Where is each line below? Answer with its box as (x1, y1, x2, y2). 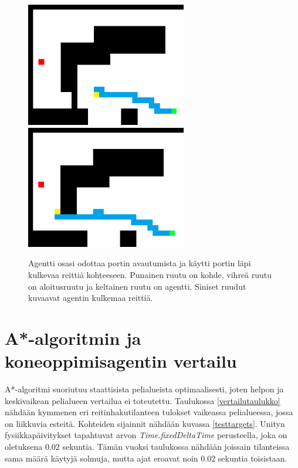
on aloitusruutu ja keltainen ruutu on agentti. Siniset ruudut (28, 280, 246, 292)
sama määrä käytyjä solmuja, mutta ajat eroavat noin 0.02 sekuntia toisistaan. (5, 452, 287, 464)
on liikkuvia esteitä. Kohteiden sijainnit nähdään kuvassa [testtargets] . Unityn (5, 417, 285, 429)
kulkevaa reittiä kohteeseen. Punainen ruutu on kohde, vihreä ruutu (28, 268, 272, 280)
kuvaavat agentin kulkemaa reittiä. (28, 291, 153, 304)
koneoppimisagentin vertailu (5, 349, 237, 373)
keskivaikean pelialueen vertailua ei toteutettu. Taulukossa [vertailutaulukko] (5, 394, 280, 406)
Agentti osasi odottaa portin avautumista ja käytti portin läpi (28, 257, 251, 269)
